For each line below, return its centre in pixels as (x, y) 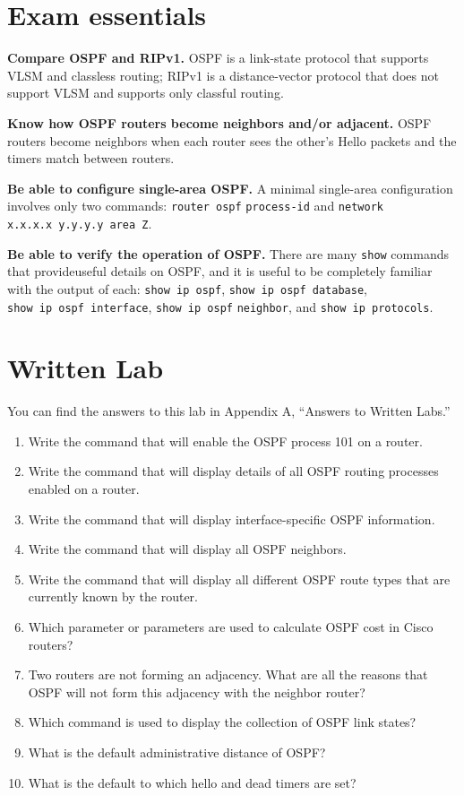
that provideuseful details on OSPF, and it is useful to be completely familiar (220, 271)
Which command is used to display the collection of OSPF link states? (222, 722)
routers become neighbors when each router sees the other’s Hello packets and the (232, 140)
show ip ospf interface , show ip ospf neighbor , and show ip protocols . (220, 306)
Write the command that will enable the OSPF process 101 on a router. (225, 441)
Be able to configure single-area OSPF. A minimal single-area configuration (230, 188)
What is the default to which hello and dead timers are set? (192, 782)
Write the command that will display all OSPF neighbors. (187, 549)
